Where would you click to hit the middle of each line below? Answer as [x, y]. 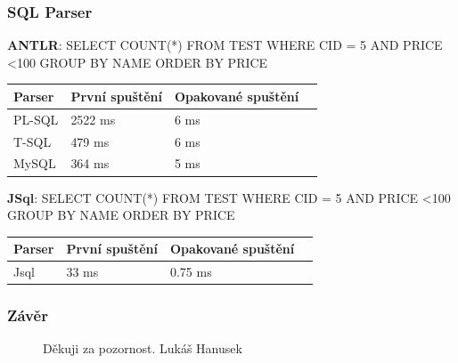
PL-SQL [36, 119]
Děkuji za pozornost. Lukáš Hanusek [143, 348]
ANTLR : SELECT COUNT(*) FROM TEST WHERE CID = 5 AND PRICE [225, 45]
